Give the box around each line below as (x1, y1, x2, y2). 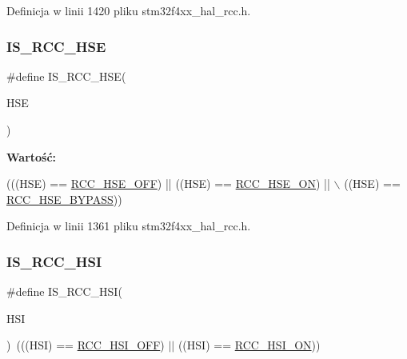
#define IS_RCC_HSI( (6, 283, 122, 300)
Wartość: (6, 148, 57, 165)
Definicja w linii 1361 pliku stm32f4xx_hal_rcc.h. (6, 217, 251, 234)
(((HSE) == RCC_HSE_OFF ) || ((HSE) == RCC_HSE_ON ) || (6, 175, 330, 192)
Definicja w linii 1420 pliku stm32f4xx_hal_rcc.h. (6, 2, 251, 18)
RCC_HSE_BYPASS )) (6, 190, 122, 207)
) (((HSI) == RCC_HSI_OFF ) (6, 337, 165, 353)
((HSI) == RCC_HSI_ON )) (178, 337, 321, 353)
